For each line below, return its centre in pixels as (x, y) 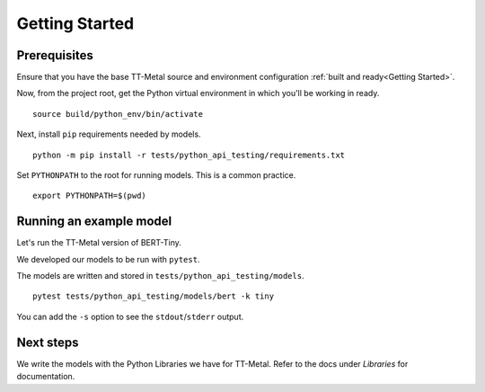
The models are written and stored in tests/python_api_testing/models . (160, 276)
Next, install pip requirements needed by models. (109, 134)
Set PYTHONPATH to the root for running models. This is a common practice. (156, 175)
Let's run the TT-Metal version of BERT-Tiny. (99, 243)
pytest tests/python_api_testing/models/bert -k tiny (153, 296)
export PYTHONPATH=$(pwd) (90, 196)
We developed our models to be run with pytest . (108, 259)
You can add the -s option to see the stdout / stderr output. (130, 316)
